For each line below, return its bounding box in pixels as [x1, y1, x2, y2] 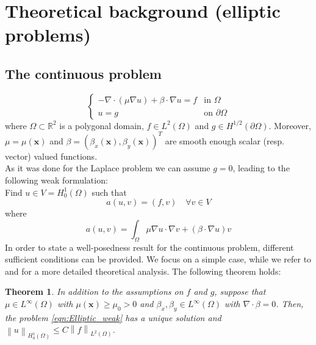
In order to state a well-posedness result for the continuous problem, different [5, 240, 294, 253]
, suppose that [214, 285, 266, 298]
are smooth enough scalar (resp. [165, 134, 284, 147]
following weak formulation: [5, 174, 108, 187]
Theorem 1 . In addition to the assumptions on [5, 285, 184, 298]
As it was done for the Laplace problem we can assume [5, 161, 210, 174]
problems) [5, 22, 91, 47]
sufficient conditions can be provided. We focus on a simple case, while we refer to [5, 253, 312, 265]
